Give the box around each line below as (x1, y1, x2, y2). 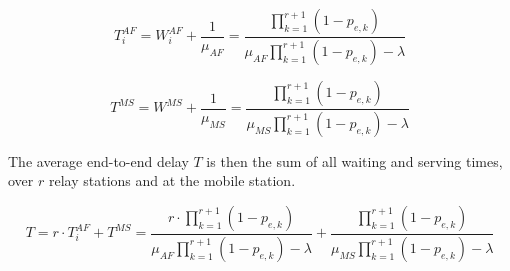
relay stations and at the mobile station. (48, 170, 296, 191)
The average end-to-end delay (8, 150, 189, 171)
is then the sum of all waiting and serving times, (206, 150, 503, 171)
